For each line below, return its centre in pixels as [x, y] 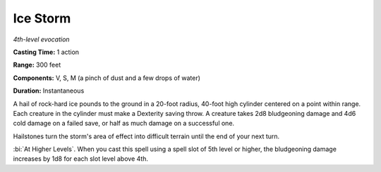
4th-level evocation [41, 39]
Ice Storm [42, 18]
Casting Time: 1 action [46, 52]
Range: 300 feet [37, 65]
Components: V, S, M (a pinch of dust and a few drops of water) [107, 78]
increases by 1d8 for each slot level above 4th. [80, 159]
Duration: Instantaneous [49, 91]
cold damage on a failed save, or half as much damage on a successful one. [124, 124]
